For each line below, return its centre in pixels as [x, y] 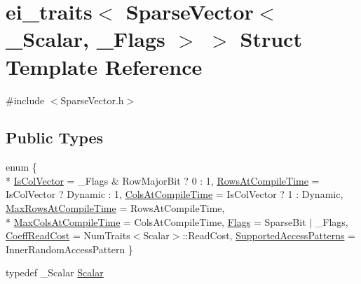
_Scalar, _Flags [86, 39]
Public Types [55, 137]
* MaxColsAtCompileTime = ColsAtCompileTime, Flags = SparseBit [156, 221]
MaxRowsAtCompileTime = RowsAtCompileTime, [115, 208]
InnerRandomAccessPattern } [69, 249]
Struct [271, 39]
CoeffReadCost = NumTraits [68, 235]
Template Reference [104, 66]
